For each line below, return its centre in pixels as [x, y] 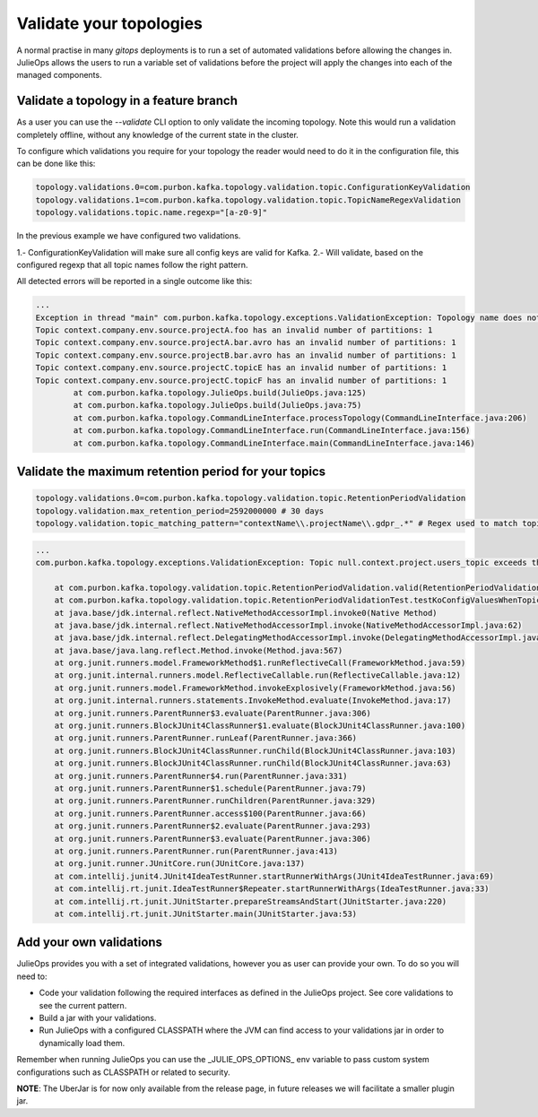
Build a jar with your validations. [98, 1017]
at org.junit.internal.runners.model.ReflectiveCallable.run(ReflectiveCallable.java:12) [258, 675]
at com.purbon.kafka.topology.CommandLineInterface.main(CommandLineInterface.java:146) [274, 443]
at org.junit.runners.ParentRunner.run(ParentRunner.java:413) [196, 851]
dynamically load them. [82, 1043]
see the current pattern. [83, 1005]
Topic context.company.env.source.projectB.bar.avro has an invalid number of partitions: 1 [246, 355]
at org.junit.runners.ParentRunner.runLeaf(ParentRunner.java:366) [206, 738]
